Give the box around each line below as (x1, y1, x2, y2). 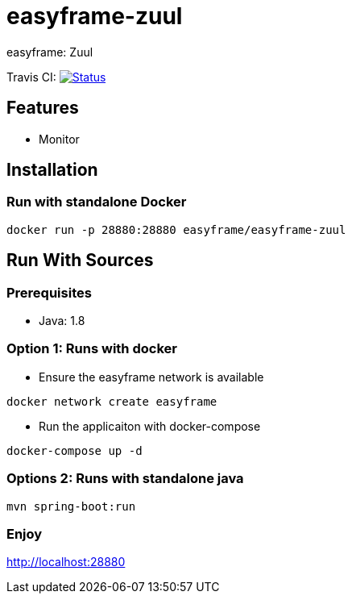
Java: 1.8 (39, 314, 85, 328)
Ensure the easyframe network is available (39, 369, 264, 384)
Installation (6, 160, 98, 181)
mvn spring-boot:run (6, 499, 136, 513)
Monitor (39, 131, 80, 146)
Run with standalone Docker (6, 194, 187, 210)
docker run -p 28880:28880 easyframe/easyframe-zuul (6, 223, 346, 236)
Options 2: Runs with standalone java (6, 470, 244, 487)
